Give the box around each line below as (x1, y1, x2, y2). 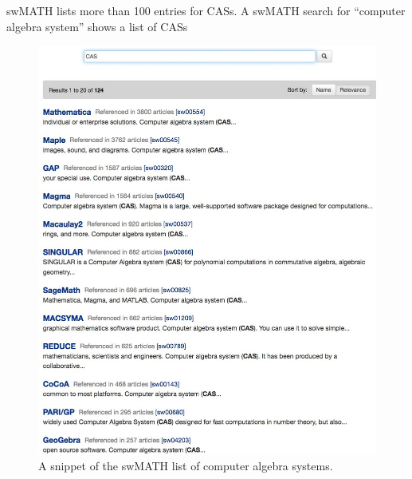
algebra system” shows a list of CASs (6, 18, 188, 34)
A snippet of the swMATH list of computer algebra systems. (38, 457, 333, 474)
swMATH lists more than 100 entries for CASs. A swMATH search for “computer (6, 2, 406, 18)
